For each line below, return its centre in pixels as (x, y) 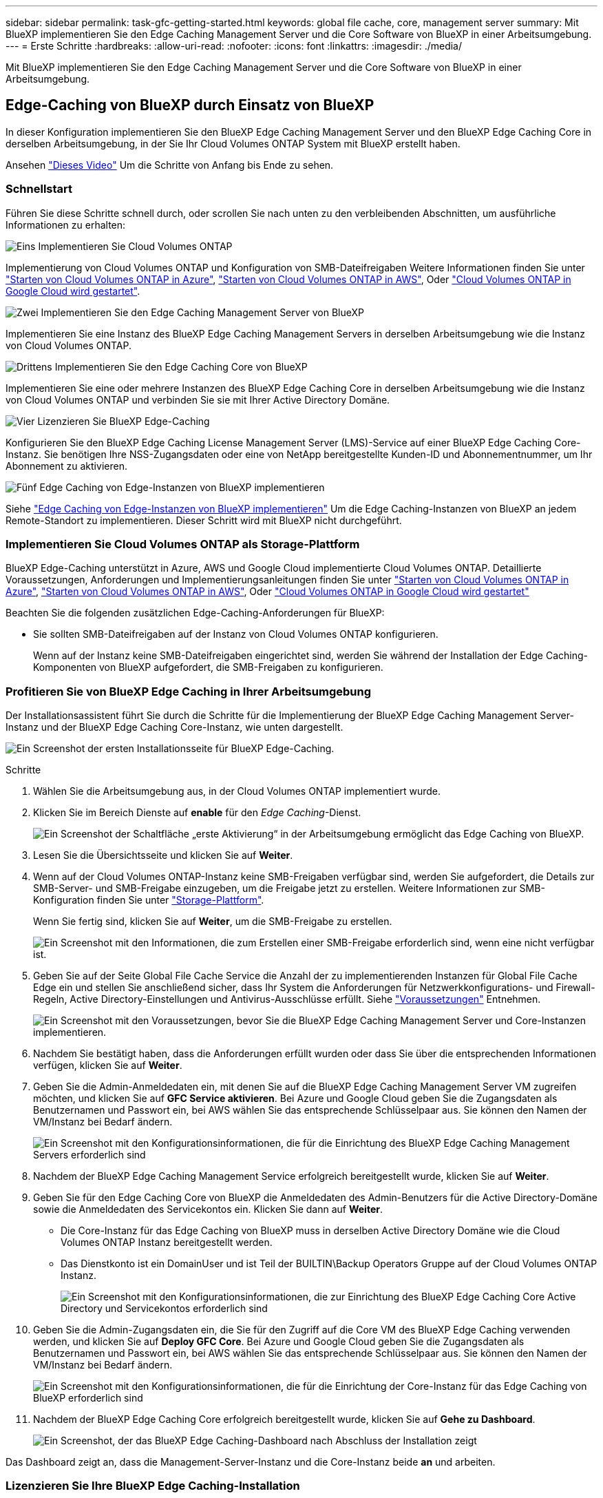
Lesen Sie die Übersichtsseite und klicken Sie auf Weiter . (163, 855)
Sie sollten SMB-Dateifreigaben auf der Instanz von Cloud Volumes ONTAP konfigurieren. (236, 634)
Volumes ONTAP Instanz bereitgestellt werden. (167, 1242)
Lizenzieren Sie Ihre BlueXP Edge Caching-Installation (153, 1486)
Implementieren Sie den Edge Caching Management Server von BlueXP (203, 312)
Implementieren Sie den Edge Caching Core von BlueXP (181, 366)
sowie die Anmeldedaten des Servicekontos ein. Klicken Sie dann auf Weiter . (208, 1209)
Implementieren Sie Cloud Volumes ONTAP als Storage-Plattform (183, 544)
